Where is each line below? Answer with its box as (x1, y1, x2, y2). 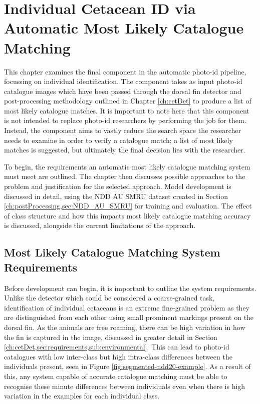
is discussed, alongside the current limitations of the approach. (4, 220, 196, 230)
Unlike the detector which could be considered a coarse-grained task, (4, 292, 215, 303)
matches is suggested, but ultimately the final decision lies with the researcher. (4, 144, 245, 155)
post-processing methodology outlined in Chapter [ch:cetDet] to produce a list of (4, 95, 251, 106)
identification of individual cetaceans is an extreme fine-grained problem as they (4, 302, 249, 312)
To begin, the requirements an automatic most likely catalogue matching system (4, 161, 250, 171)
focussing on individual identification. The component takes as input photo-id (4, 76, 242, 86)
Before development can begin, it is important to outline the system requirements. (4, 282, 256, 293)
